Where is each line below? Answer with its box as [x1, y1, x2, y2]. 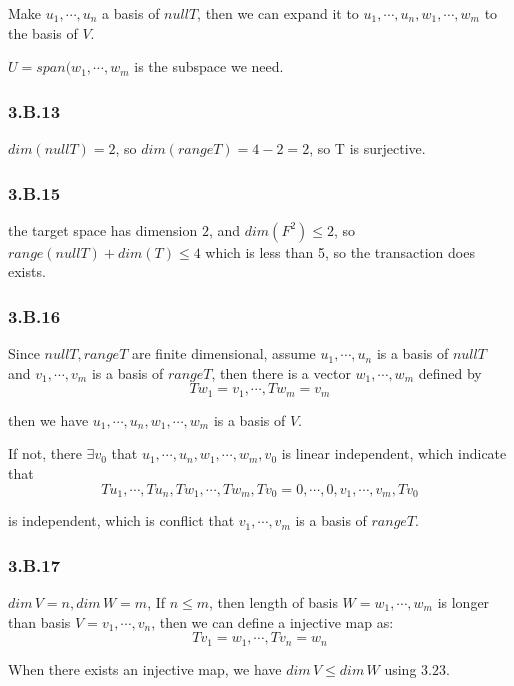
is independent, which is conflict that [8, 510, 235, 531]
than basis [8, 611, 71, 632]
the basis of [8, 22, 78, 43]
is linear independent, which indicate [281, 443, 507, 464]
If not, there [8, 443, 82, 464]
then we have [8, 409, 89, 430]
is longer [437, 591, 490, 612]
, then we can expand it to [197, 3, 359, 23]
